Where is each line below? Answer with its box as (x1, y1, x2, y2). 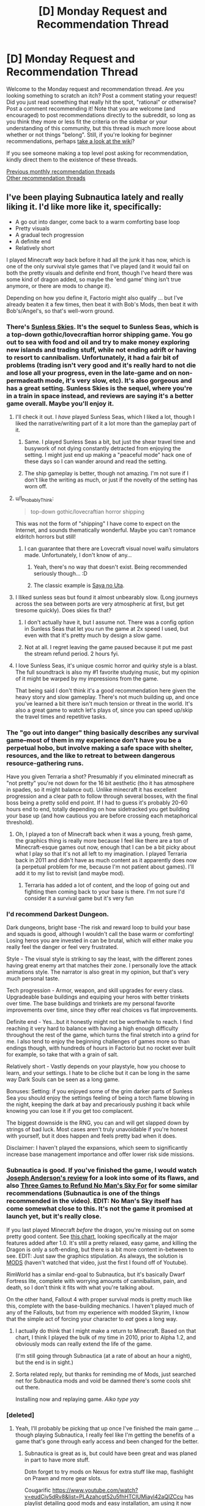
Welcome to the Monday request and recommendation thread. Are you (6, 85, 185, 93)
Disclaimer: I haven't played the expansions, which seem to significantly (6, 1144, 188, 1152)
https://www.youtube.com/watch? (52, 1486, 138, 1494)
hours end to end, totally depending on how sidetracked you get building (6, 806, 190, 813)
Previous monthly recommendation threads (6, 168, 115, 175)
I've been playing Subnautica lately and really (6, 192, 184, 203)
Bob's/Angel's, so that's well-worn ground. (6, 307, 114, 314)
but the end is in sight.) (15, 1359, 73, 1366)
